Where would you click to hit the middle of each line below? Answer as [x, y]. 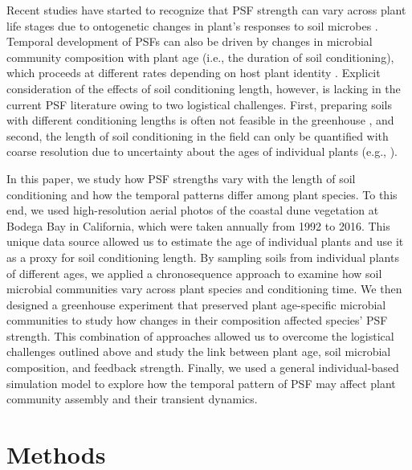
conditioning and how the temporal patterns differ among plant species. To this [202, 194]
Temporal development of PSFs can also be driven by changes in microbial [190, 41]
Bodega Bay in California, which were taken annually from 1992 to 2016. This [198, 225]
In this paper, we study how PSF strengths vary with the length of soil [181, 178]
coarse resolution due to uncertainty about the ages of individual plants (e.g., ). [202, 151]
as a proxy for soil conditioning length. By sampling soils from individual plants [203, 257]
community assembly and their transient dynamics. [132, 399]
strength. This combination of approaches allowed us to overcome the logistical [200, 335]
